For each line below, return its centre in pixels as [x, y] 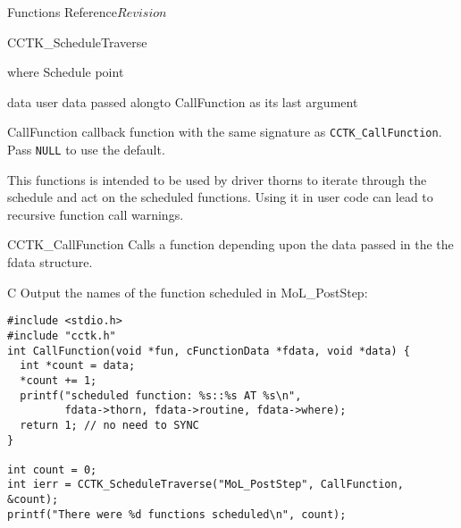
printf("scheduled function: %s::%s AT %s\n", [161, 395]
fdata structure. [50, 262]
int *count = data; [78, 366]
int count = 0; [52, 469]
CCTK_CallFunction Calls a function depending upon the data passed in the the [230, 244]
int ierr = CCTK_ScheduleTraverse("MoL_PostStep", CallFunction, [205, 485]
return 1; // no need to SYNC [109, 425]
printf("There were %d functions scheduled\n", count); [177, 514]
